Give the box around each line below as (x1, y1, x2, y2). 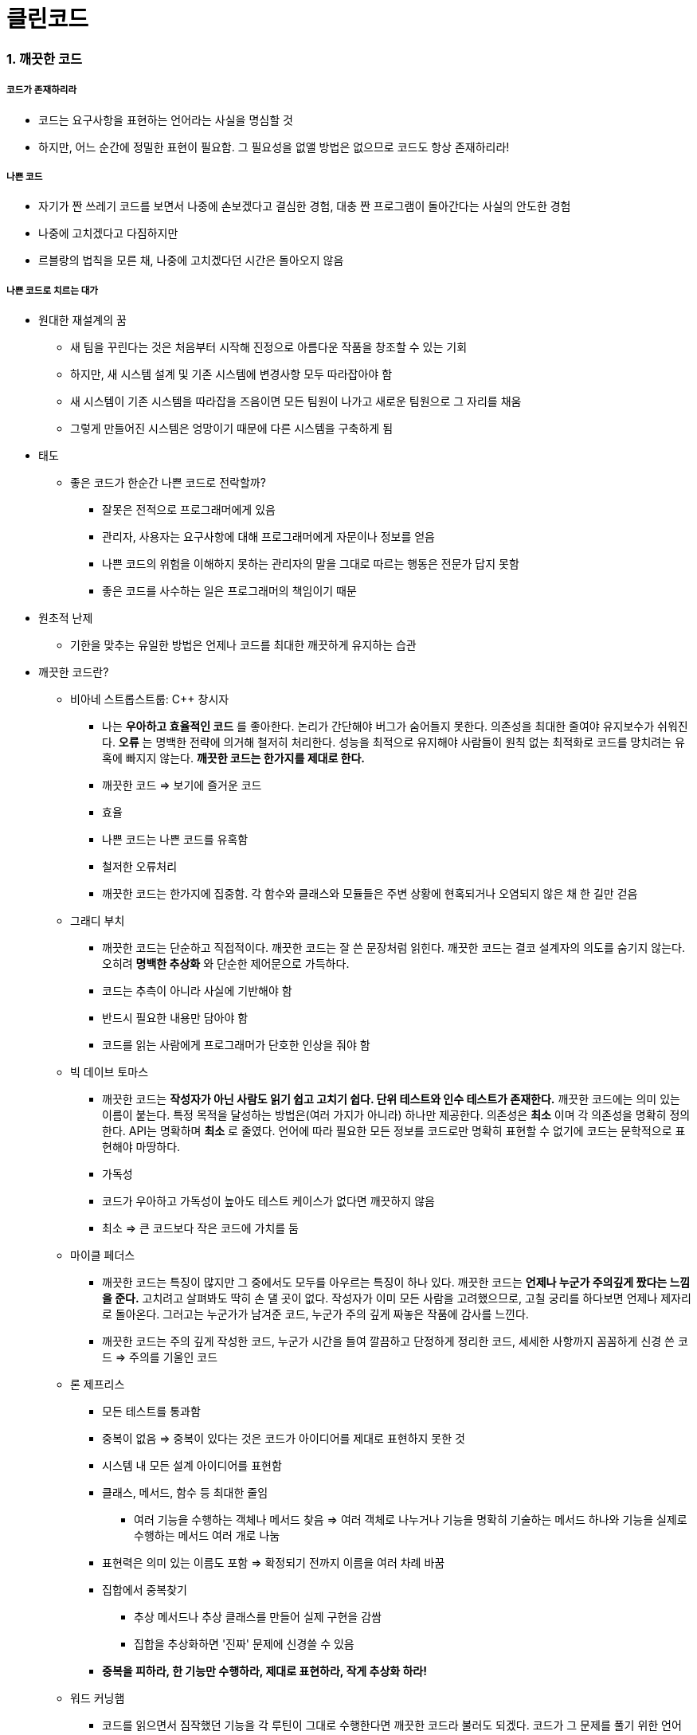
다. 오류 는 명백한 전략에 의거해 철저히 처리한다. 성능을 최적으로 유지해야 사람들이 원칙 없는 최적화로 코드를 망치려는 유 (102, 735, 685, 750)
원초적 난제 (38, 611, 93, 625)
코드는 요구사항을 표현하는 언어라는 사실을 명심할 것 (38, 112, 293, 127)
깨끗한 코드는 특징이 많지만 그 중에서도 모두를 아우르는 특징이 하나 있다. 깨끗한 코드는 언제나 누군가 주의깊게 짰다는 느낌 (102, 1275, 691, 1290)
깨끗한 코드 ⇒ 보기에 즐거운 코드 (102, 778, 262, 793)
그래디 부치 (70, 914, 125, 928)
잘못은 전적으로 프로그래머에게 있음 (102, 503, 276, 517)
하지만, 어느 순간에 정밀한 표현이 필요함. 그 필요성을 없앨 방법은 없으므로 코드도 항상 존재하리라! (38, 139, 510, 154)
